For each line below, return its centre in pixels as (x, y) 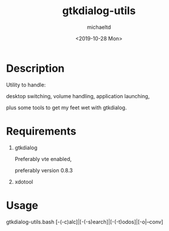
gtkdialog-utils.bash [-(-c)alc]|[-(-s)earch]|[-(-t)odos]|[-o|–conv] (85, 222)
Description (35, 68)
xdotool (24, 182)
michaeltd (99, 27)
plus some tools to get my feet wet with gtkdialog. (67, 108)
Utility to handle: (26, 85)
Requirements (41, 131)
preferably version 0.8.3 (44, 170)
